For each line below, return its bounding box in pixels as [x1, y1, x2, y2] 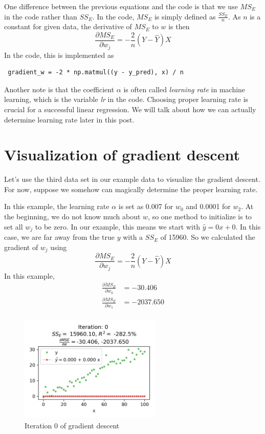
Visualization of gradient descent [4, 144, 240, 165]
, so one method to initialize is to [148, 211, 252, 221]
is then [168, 21, 190, 32]
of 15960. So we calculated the [160, 232, 255, 242]
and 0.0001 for [186, 201, 231, 212]
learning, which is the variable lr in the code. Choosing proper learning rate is [4, 94, 249, 105]
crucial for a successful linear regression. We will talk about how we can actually [4, 104, 256, 114]
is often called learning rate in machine [123, 84, 246, 94]
